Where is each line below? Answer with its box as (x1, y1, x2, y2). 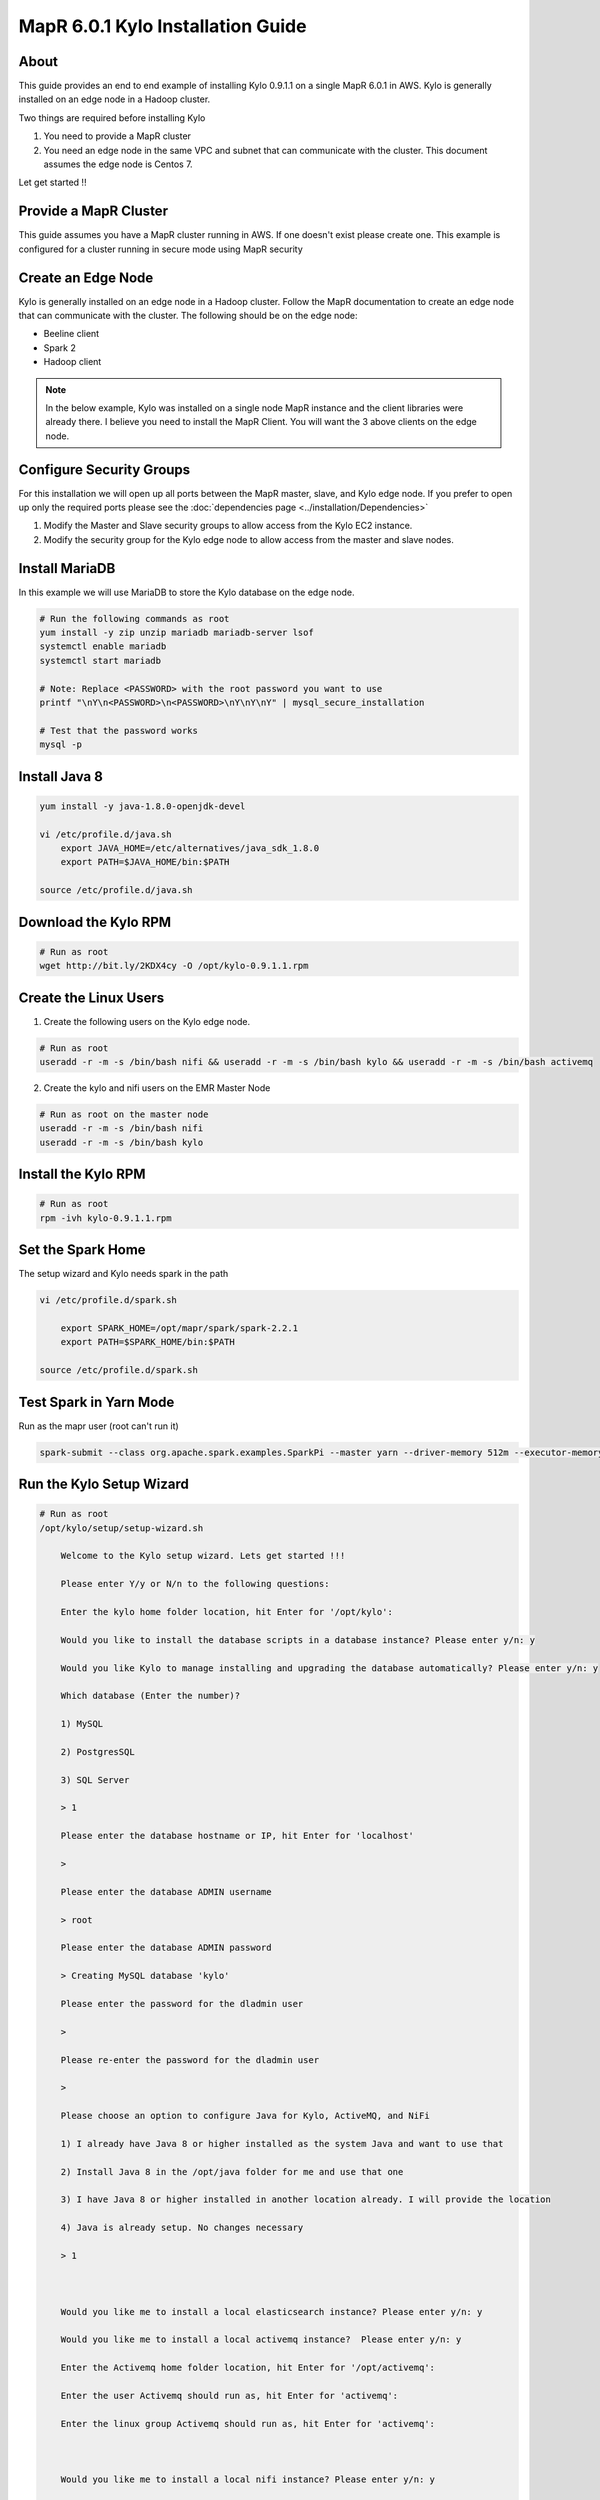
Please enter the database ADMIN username (60, 1886, 272, 1897)
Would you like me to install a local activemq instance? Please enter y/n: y (60, 2334, 462, 2345)
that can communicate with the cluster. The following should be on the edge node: (18, 310, 358, 321)
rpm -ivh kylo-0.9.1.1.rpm (39, 1212, 172, 1224)
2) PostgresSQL (60, 1746, 135, 1757)
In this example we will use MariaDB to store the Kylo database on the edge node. (18, 586, 355, 598)
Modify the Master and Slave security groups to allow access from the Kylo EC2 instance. (43, 520, 413, 532)
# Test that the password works (39, 725, 199, 736)
